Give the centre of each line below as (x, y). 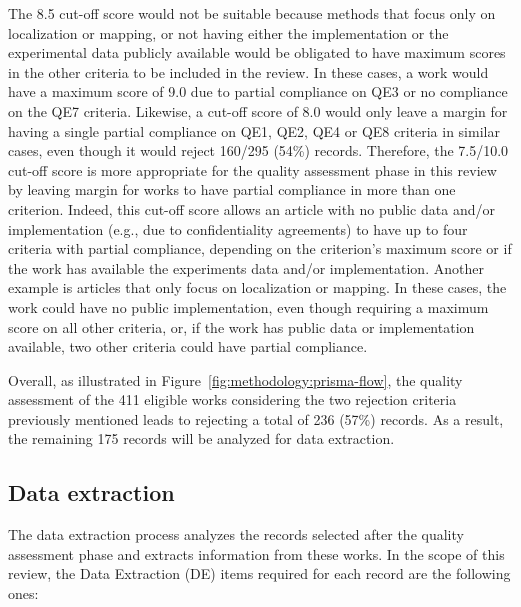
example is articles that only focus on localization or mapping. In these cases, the (257, 287)
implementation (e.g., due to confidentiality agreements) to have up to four (238, 228)
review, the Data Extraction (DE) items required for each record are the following (259, 573)
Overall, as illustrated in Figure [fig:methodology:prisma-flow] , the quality (235, 379)
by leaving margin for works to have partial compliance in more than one (232, 189)
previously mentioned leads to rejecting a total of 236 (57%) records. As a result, (256, 418)
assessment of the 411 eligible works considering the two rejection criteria (232, 399)
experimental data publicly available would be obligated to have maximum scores (257, 52)
